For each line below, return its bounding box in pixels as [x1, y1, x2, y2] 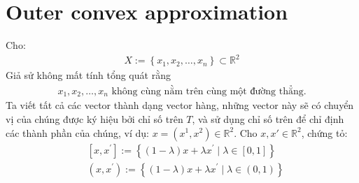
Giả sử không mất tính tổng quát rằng [6, 68, 171, 82]
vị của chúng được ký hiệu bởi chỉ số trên [6, 111, 183, 126]
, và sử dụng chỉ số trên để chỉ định [192, 111, 344, 126]
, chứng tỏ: [301, 125, 348, 140]
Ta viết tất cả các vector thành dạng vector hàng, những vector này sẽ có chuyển [6, 98, 354, 112]
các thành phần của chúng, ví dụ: [6, 125, 149, 140]
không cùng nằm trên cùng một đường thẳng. [111, 86, 307, 96]
